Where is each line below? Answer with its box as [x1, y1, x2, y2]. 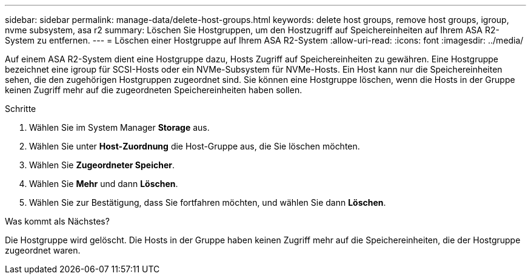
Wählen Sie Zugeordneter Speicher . [29, 160, 175, 170]
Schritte [5, 103, 36, 114]
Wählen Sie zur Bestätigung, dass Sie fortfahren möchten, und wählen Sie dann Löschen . [29, 197, 386, 208]
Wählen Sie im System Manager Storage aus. [29, 122, 210, 133]
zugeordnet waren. [5, 245, 81, 255]
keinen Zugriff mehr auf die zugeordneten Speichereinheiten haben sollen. [5, 85, 302, 95]
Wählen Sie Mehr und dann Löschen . [29, 179, 178, 189]
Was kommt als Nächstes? [5, 216, 110, 226]
